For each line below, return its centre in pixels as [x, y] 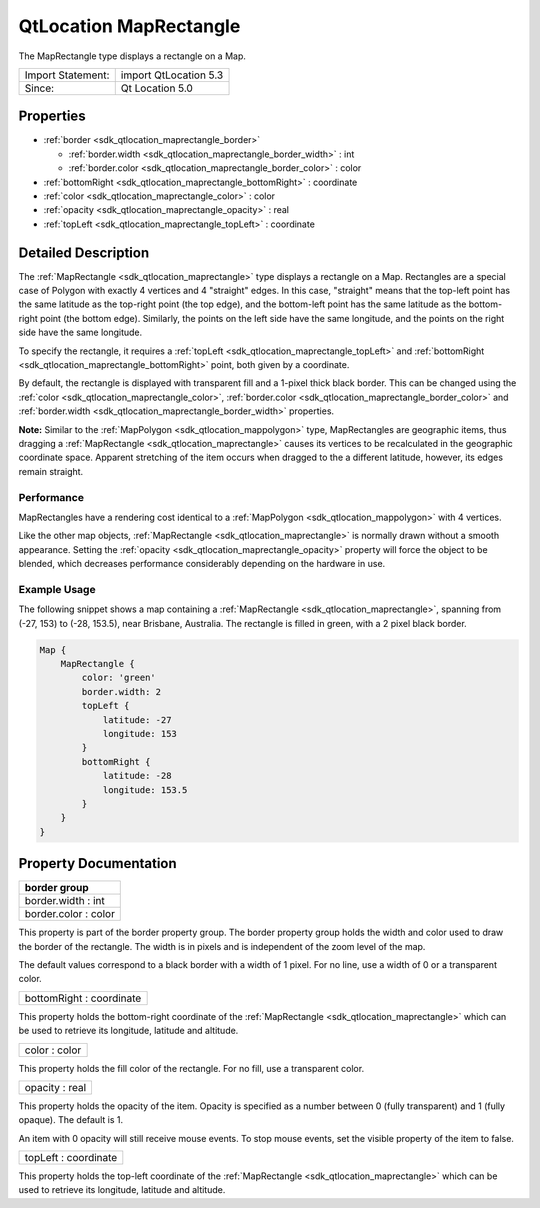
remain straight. [51, 471]
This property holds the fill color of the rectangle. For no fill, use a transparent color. [191, 1068]
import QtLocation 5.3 [172, 75]
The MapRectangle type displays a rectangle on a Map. [132, 56]
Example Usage [57, 589]
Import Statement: [67, 75]
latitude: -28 [137, 776]
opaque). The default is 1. [71, 1120]
